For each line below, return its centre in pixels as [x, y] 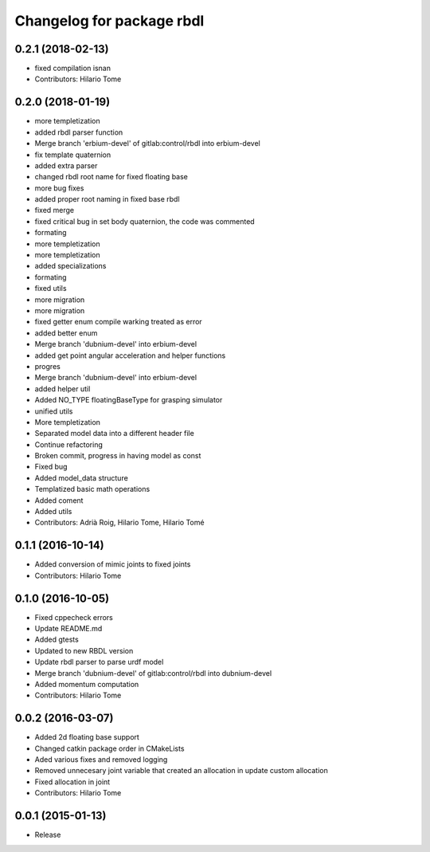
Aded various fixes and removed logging [101, 760]
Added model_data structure [82, 477]
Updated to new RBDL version [84, 650]
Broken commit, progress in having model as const [118, 456]
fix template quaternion [73, 155]
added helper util [63, 389]
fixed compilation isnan [73, 69]
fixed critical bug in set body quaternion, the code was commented [145, 221]
